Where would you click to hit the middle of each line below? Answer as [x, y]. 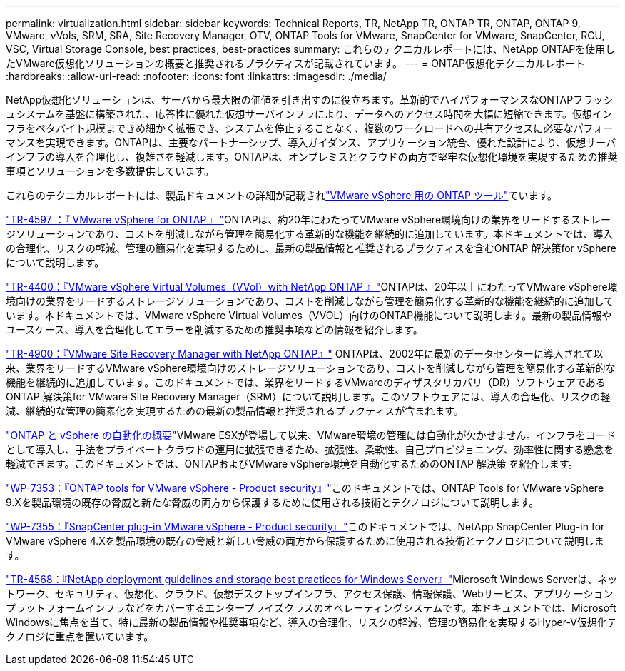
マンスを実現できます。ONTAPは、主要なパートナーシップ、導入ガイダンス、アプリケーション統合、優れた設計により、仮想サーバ [311, 142]
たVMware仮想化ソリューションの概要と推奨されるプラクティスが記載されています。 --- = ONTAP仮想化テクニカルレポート [295, 63]
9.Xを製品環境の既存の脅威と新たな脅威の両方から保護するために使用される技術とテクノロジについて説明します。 [273, 502]
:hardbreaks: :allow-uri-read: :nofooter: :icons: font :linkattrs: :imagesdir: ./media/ [196, 76]
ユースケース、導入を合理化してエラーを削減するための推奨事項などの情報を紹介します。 [214, 329]
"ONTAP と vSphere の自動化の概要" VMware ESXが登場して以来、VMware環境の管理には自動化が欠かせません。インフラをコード [311, 435]
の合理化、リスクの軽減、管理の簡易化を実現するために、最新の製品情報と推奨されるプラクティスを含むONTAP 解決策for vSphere [311, 248]
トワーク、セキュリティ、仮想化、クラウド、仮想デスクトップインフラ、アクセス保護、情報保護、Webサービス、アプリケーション [310, 594]
